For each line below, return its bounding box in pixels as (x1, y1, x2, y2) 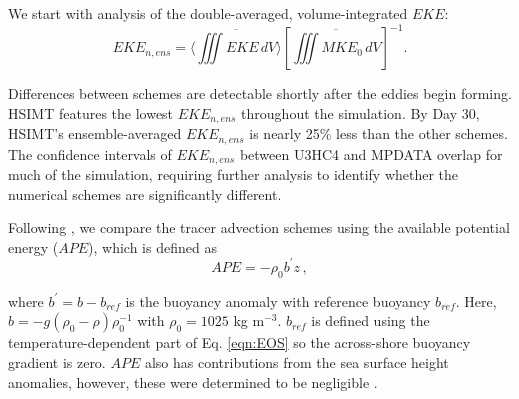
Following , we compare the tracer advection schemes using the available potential (8, 217, 510, 238)
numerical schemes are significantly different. (8, 183, 282, 204)
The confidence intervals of (8, 143, 172, 164)
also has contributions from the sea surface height (144, 351, 449, 372)
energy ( (8, 236, 59, 257)
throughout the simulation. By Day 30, (241, 102, 480, 123)
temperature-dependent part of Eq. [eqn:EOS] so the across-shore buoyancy (8, 332, 471, 353)
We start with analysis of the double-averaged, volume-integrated (8, 3, 408, 23)
